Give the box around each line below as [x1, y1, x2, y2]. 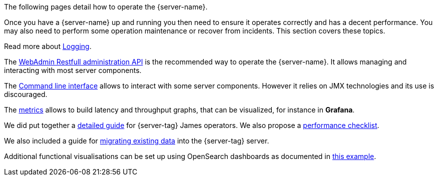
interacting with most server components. [4, 66, 142, 74]
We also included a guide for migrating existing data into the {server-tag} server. [4, 136, 269, 145]
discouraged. [4, 90, 48, 98]
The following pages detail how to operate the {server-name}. [4, 2, 208, 11]
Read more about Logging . [4, 42, 92, 50]
